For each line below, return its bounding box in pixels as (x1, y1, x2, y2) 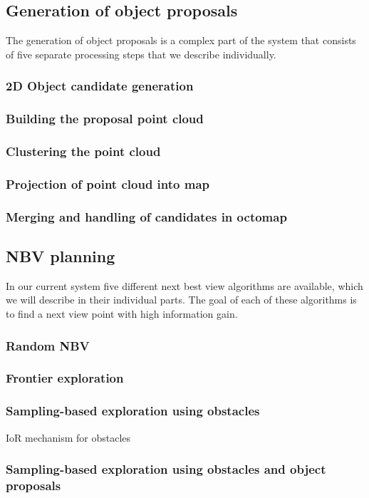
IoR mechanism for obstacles (6, 430, 131, 445)
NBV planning (6, 245, 115, 266)
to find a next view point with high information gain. (6, 306, 238, 321)
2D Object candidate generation (6, 77, 194, 95)
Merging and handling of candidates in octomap (6, 207, 287, 225)
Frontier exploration (6, 369, 124, 387)
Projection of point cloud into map (6, 175, 210, 192)
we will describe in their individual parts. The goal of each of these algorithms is (6, 292, 357, 307)
